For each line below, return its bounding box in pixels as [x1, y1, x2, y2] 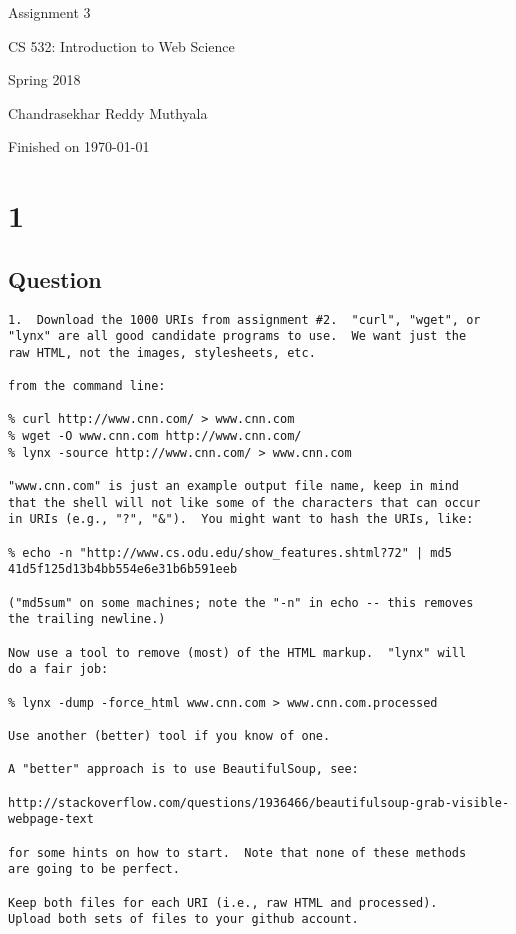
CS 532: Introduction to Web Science [8, 35, 235, 56]
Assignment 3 [8, 2, 91, 22]
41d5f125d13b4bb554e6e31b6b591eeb [8, 562, 238, 577]
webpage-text [8, 812, 94, 827]
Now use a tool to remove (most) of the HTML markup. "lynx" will [8, 645, 467, 660]
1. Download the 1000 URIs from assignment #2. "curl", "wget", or [8, 312, 481, 327]
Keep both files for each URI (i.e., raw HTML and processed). [8, 895, 438, 910]
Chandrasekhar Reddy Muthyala [8, 102, 208, 123]
